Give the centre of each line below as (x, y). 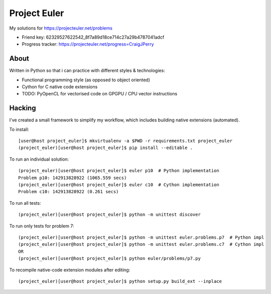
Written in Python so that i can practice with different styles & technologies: (87, 71)
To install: (19, 129)
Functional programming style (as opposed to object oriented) (86, 80)
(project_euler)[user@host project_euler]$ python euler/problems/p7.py (109, 259)
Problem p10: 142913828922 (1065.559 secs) (73, 178)
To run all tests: (25, 203)
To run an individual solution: (39, 159)
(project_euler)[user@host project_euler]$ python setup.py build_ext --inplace (120, 281)
